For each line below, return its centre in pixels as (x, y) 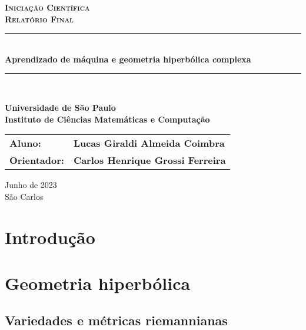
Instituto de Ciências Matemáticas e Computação (107, 119)
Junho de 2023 (31, 185)
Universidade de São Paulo (60, 107)
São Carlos (24, 196)
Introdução (50, 237)
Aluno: (25, 143)
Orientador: (37, 160)
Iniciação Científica (47, 7)
